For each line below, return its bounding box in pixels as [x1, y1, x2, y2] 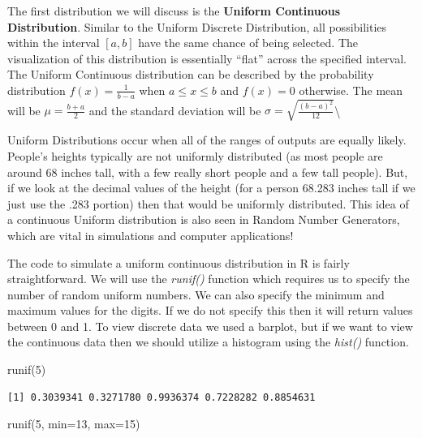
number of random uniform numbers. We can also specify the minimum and [7, 286, 385, 303]
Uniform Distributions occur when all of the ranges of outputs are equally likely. [7, 131, 407, 148]
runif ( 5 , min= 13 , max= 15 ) [7, 415, 140, 432]
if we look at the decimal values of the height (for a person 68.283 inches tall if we [7, 179, 416, 196]
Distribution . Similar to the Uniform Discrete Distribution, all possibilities [7, 18, 387, 35]
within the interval [7, 34, 100, 51]
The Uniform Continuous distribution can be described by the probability [7, 66, 374, 83]
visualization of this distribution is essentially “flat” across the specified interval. [7, 49, 407, 67]
